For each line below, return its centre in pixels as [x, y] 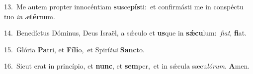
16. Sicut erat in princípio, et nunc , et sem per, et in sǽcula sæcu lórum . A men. [127, 66]
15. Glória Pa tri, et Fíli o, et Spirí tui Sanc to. [74, 49]
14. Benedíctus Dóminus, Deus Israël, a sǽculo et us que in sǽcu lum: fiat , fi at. [126, 33]
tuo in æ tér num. [30, 16]
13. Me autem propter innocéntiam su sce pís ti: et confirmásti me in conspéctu [124, 6]
